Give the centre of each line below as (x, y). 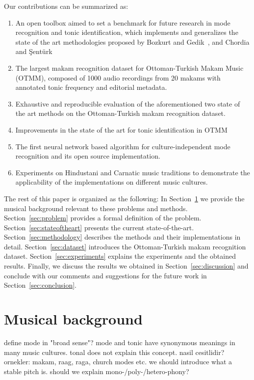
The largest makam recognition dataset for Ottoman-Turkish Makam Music (129, 68)
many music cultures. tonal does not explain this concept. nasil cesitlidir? (114, 352)
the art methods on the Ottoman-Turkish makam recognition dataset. (120, 113)
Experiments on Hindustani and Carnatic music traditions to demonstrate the (133, 172)
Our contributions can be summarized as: (66, 6)
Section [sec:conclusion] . (40, 285)
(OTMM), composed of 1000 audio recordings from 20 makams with (118, 77)
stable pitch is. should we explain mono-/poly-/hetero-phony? (97, 371)
